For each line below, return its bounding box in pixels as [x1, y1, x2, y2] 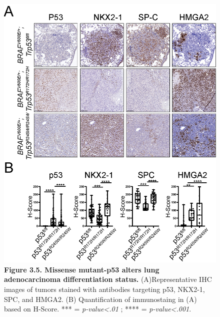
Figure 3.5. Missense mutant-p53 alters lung [4, 264, 159, 274]
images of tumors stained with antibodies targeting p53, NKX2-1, [4, 284, 205, 294]
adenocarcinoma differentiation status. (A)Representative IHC [4, 274, 212, 284]
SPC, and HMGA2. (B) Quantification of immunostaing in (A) [4, 293, 197, 304]
